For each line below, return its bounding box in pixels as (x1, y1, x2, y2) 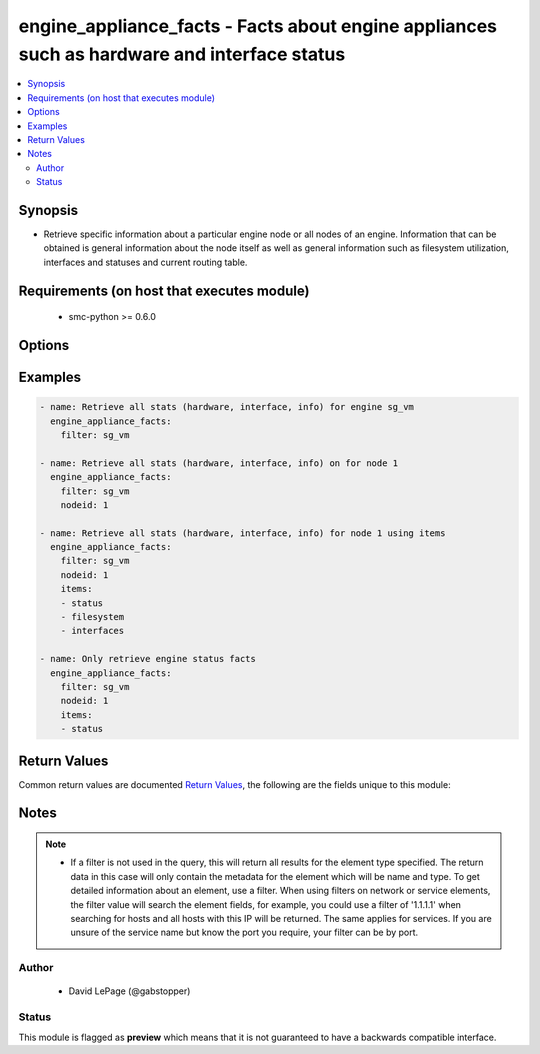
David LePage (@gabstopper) (68, 985, 191, 997)
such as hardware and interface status (18, 43, 346, 65)
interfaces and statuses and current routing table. (43, 256, 248, 268)
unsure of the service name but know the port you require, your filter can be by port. (70, 926, 419, 939)
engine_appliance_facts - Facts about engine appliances (18, 15, 497, 37)
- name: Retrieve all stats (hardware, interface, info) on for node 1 (39, 457, 399, 469)
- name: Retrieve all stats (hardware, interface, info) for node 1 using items (39, 527, 446, 539)
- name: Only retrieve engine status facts (39, 653, 257, 665)
